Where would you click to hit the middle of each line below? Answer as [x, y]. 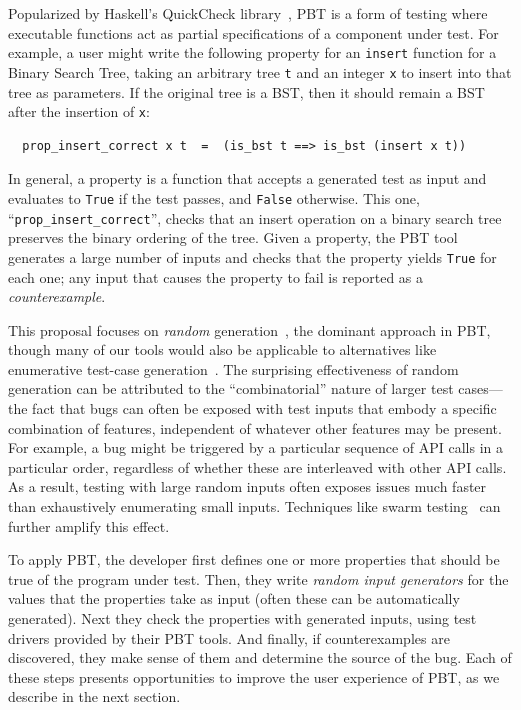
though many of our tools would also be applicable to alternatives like [222, 349]
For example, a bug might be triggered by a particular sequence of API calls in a [256, 447]
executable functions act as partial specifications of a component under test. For [253, 32]
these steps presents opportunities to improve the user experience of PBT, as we [254, 676]
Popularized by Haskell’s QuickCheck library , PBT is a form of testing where [248, 13]
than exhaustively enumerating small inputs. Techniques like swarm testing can [254, 506]
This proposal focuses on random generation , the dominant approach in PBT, [249, 329]
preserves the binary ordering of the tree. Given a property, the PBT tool [233, 237]
